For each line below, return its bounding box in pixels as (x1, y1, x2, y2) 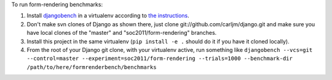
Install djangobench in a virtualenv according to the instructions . (26, 12, 190, 20)
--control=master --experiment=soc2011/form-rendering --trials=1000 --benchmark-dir (26, 55, 293, 62)
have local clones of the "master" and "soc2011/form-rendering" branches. (26, 29, 217, 37)
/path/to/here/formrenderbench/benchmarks (26, 64, 157, 70)
